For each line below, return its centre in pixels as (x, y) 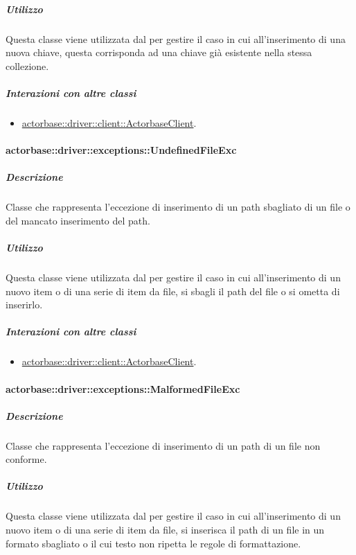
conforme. (26, 459)
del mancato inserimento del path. (78, 220)
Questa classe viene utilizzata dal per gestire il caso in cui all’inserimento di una (176, 38)
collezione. (27, 65)
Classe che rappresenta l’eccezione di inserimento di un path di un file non (163, 445)
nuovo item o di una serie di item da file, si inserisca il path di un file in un (165, 530)
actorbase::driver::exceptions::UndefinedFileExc (121, 150)
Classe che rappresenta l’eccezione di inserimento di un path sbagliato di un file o (178, 207)
